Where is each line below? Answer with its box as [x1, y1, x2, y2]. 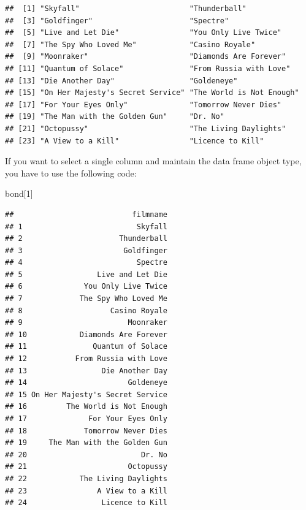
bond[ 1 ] [5, 187, 33, 200]
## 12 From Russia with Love [5, 354, 167, 363]
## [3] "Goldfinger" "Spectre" [5, 16, 229, 25]
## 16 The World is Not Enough [5, 402, 167, 411]
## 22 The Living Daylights [5, 474, 167, 483]
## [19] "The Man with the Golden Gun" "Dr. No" [5, 112, 224, 121]
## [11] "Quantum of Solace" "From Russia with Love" [5, 64, 291, 73]
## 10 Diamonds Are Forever [5, 330, 167, 339]
